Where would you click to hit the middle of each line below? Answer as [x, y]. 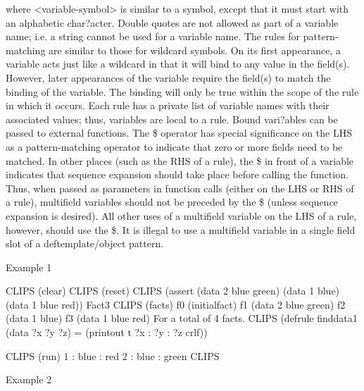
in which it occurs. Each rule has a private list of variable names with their [168, 105]
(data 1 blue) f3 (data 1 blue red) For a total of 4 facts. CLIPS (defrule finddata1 [182, 318]
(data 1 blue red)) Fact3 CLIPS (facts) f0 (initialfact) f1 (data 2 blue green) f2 [176, 304]
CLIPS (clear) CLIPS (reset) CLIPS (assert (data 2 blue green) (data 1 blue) [173, 291]
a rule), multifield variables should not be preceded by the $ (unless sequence [172, 202]
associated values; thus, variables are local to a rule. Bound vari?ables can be [172, 119]
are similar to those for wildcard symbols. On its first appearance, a [195, 50]
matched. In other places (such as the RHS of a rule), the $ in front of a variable [180, 160]
